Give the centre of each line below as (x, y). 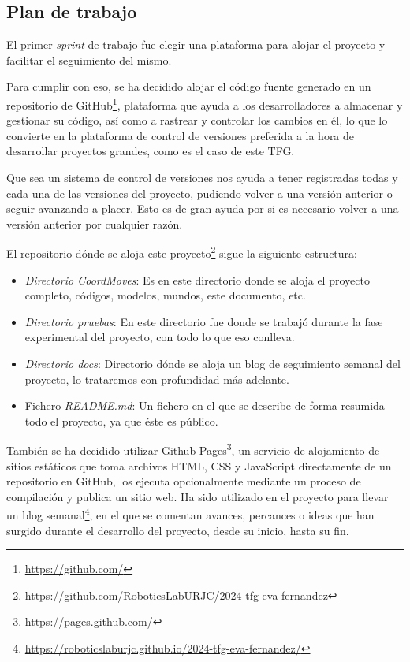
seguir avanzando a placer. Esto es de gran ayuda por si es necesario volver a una (203, 208)
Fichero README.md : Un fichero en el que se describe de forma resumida (205, 405)
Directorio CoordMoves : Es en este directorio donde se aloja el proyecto (197, 279)
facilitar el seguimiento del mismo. (89, 60)
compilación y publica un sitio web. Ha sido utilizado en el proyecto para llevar (198, 496)
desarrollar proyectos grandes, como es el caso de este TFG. (151, 151)
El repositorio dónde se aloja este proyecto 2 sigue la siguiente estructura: (182, 252)
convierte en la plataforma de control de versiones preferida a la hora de (181, 135)
